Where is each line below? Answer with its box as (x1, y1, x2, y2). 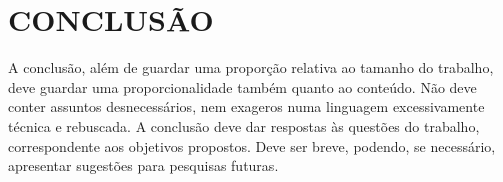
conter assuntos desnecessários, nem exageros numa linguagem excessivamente (8, 96, 485, 117)
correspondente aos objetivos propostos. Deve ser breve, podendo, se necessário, (8, 135, 496, 156)
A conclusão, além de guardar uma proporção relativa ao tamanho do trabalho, (8, 57, 494, 78)
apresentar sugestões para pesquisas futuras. (8, 155, 279, 176)
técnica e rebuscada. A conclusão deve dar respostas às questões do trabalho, (8, 115, 480, 136)
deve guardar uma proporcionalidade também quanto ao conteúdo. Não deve (8, 76, 477, 97)
